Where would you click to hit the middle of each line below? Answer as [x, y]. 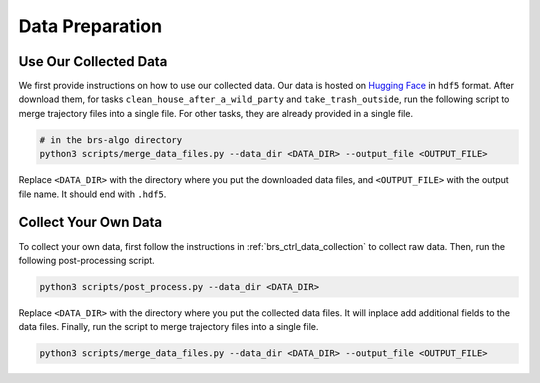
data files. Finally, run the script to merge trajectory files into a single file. [168, 327]
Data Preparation [90, 26]
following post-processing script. [86, 260]
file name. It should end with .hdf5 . [92, 194]
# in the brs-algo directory [111, 139]
